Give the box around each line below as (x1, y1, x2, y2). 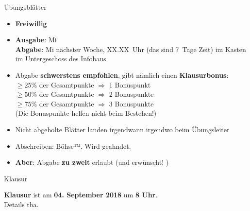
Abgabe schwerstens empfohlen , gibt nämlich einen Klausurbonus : (15, 70, 229, 80)
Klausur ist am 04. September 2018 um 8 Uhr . (4, 190, 158, 200)
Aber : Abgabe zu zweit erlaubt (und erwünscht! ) (15, 157, 169, 167)
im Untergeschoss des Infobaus (15, 53, 106, 64)
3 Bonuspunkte (109, 98, 154, 108)
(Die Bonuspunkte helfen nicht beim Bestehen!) (15, 108, 157, 118)
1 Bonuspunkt (109, 79, 151, 89)
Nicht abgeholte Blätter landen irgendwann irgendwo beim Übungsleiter (15, 124, 230, 134)
